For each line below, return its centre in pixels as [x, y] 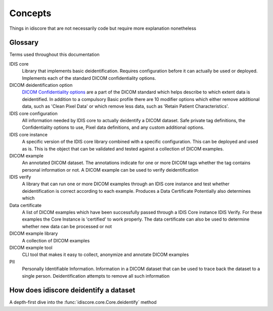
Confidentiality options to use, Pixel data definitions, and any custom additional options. [113, 127]
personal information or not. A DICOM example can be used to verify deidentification [110, 170]
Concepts [30, 13]
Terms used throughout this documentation [54, 55]
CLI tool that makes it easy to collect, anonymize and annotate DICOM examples [105, 254]
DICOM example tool [31, 248]
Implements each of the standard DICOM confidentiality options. [89, 78]
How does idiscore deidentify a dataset [72, 290]
